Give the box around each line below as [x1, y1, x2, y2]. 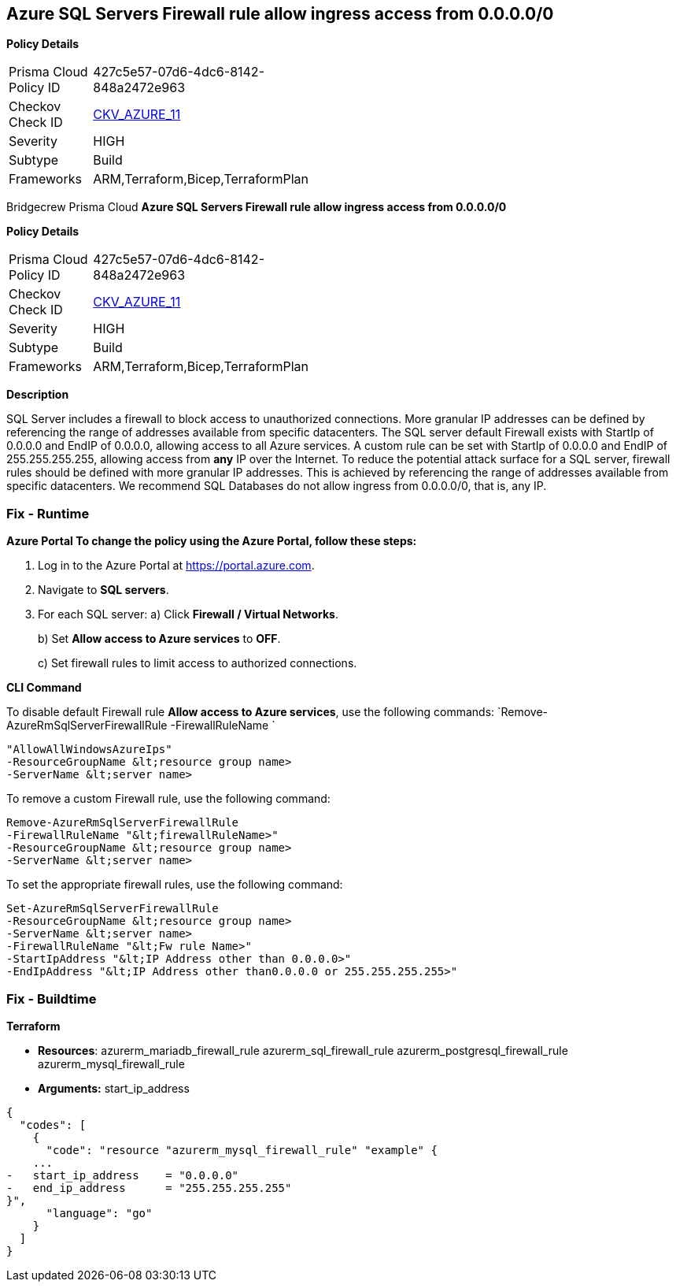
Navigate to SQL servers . [38, 583, 169, 597]
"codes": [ [19, 1118, 87, 1131]
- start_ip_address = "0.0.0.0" [6, 1168, 239, 1182]
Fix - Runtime [6, 505, 90, 522]
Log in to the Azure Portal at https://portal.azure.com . [38, 559, 315, 573]
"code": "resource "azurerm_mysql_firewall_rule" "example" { [46, 1143, 438, 1156]
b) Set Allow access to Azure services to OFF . [38, 632, 281, 646]
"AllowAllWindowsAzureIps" [6, 743, 172, 756]
